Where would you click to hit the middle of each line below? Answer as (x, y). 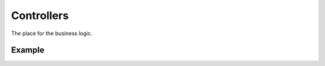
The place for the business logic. (52, 33)
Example (28, 50)
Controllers (40, 15)
